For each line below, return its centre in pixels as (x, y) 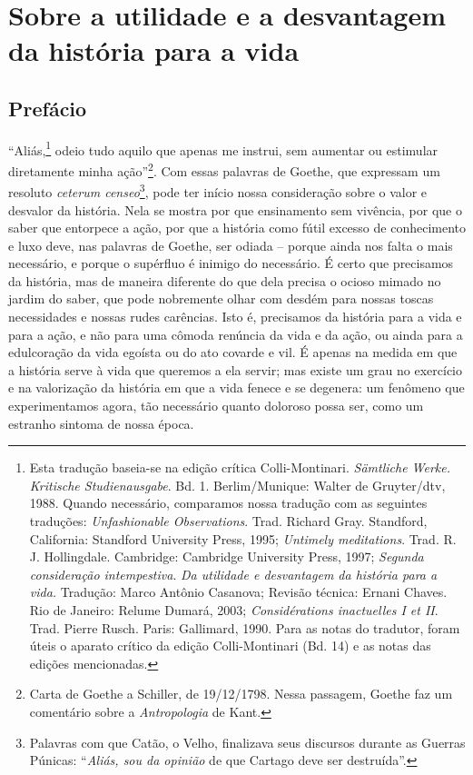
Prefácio (48, 108)
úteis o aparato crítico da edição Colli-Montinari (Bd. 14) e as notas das (230, 646)
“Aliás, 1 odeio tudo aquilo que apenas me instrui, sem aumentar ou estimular (223, 148)
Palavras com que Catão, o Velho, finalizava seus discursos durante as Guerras (247, 742)
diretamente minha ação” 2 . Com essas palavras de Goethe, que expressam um (224, 169)
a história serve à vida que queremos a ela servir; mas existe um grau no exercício (235, 369)
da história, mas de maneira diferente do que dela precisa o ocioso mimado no (225, 280)
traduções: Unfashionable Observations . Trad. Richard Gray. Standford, (228, 521)
